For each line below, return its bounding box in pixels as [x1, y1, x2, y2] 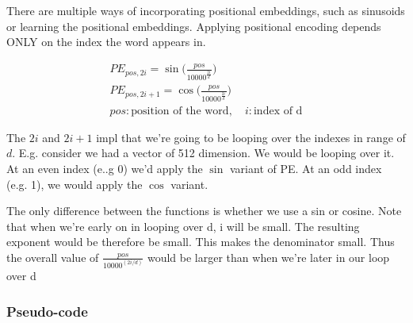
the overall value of [6, 248, 99, 265]
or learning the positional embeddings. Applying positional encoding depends [6, 17, 381, 34]
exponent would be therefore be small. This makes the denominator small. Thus [6, 233, 395, 250]
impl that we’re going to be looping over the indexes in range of [96, 129, 406, 145]
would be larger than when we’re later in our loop [147, 248, 390, 265]
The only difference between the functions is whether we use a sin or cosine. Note [6, 202, 402, 219]
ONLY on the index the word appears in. [6, 33, 206, 50]
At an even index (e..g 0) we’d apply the [6, 160, 203, 176]
